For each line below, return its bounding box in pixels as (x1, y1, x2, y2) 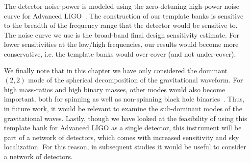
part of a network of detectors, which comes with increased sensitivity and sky (4, 132, 239, 142)
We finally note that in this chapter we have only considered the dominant (4, 65, 228, 75)
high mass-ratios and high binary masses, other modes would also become (4, 84, 226, 94)
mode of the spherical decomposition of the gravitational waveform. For (28, 75, 243, 85)
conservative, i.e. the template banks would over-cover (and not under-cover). (4, 48, 236, 59)
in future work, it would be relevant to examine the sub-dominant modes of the (4, 103, 242, 113)
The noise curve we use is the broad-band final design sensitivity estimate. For (4, 29, 239, 40)
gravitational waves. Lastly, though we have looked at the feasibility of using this (4, 113, 247, 123)
